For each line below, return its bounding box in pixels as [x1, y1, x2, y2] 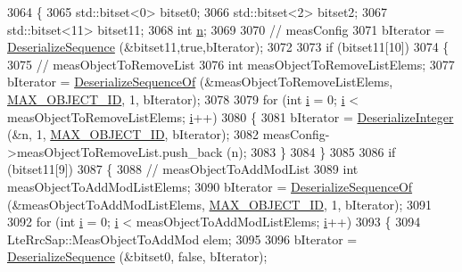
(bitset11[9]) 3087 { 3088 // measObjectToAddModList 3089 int [7, 160, 359, 178]
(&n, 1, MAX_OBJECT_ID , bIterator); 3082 [7, 125, 260, 144]
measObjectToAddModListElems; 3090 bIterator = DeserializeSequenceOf [7, 177, 413, 195]
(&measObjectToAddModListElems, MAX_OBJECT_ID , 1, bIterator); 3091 [7, 194, 432, 213]
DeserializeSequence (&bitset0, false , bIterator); [7, 247, 268, 266]
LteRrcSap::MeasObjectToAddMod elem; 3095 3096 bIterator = [7, 229, 358, 248]
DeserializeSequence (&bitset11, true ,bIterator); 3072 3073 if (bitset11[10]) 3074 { [7, 37, 450, 56]
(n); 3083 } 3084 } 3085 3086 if [226, 142, 396, 161]
